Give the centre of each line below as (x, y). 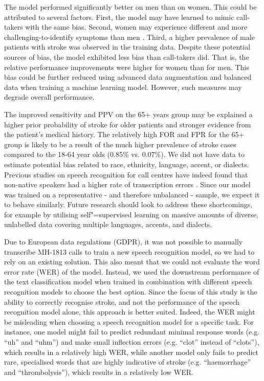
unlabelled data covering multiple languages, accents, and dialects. (108, 224)
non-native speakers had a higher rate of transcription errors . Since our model (127, 184)
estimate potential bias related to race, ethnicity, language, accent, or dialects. (127, 164)
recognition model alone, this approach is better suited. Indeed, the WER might (130, 312)
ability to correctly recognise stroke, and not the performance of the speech (122, 301)
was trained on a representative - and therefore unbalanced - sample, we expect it (132, 194)
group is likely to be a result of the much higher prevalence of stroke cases (120, 144)
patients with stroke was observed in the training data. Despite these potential (127, 47)
